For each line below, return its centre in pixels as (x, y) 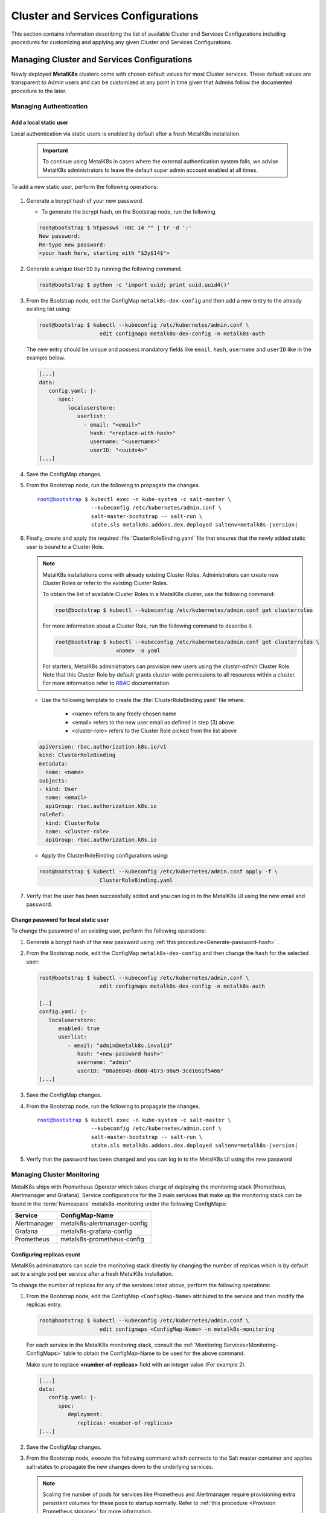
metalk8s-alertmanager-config (104, 1223)
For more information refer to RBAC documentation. (107, 683)
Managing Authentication (50, 107)
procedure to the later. (39, 91)
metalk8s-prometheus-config (103, 1239)
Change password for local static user (60, 920)
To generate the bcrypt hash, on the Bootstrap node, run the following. (129, 211)
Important (56, 150)
